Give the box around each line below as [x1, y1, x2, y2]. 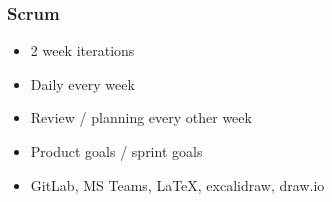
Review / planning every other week [30, 107, 252, 128]
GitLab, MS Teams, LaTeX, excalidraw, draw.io [30, 174, 325, 195]
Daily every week [30, 73, 135, 94]
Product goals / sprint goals [30, 141, 203, 161]
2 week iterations [30, 40, 135, 61]
